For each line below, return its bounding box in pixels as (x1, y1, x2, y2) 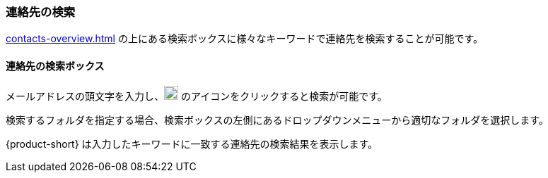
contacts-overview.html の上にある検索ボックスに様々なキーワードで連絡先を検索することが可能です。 (6, 32, 484, 45)
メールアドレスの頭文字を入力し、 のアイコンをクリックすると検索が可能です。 (6, 89, 387, 102)
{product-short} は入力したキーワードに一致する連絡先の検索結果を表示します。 (6, 137, 378, 150)
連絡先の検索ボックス (6, 59, 105, 72)
